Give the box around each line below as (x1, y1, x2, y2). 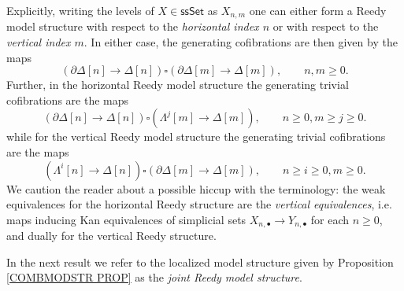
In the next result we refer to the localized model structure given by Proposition (6, 253, 394, 270)
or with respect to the (272, 18, 379, 35)
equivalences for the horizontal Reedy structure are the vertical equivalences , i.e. (6, 196, 392, 212)
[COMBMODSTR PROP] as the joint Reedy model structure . (6, 269, 302, 285)
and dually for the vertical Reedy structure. (6, 227, 217, 244)
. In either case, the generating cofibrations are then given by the (83, 34, 398, 50)
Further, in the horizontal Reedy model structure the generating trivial (6, 76, 349, 93)
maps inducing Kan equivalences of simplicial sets (6, 211, 246, 227)
